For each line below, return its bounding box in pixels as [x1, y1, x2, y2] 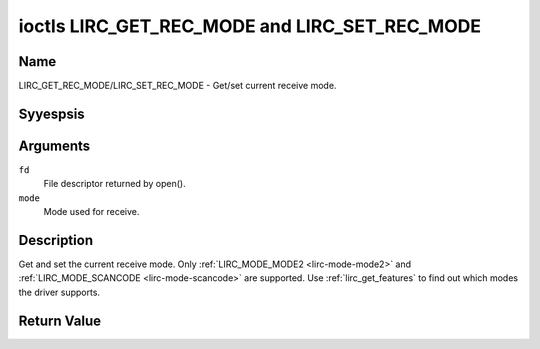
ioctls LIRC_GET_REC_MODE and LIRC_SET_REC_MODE [18, 15, 482, 37]
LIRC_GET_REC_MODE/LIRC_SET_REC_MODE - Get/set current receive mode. [18, 80, 337, 92]
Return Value [18, 312, 102, 329]
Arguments [18, 137, 91, 154]
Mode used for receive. [43, 206, 140, 218]
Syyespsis [18, 105, 85, 122]
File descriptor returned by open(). [43, 178, 186, 190]
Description [18, 231, 94, 249]
